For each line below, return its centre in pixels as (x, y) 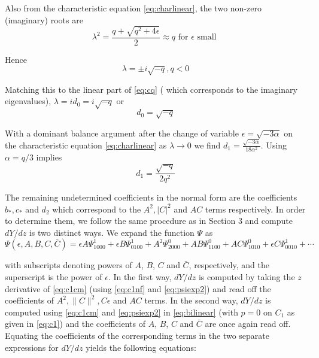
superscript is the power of (54, 277)
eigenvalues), (28, 101)
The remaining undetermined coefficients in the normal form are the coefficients (151, 197)
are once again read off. (248, 324)
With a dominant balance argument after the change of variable (122, 133)
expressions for (32, 347)
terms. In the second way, (191, 300)
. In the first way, (140, 277)
